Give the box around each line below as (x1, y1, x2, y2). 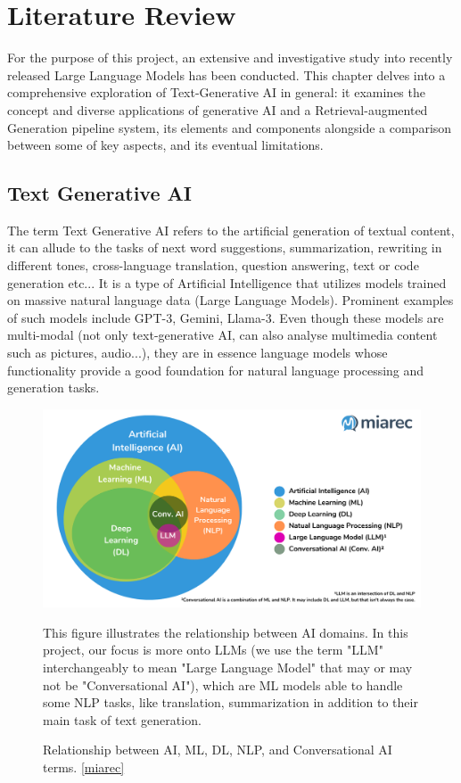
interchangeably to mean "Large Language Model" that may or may (43, 657, 413, 676)
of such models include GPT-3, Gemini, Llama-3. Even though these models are (7, 308, 444, 326)
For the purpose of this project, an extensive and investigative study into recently (7, 48, 453, 67)
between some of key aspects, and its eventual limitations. (7, 136, 324, 154)
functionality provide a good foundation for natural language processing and (7, 360, 424, 379)
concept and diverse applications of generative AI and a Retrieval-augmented (7, 100, 428, 119)
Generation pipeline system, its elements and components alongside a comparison (7, 118, 452, 136)
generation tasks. (7, 378, 100, 397)
